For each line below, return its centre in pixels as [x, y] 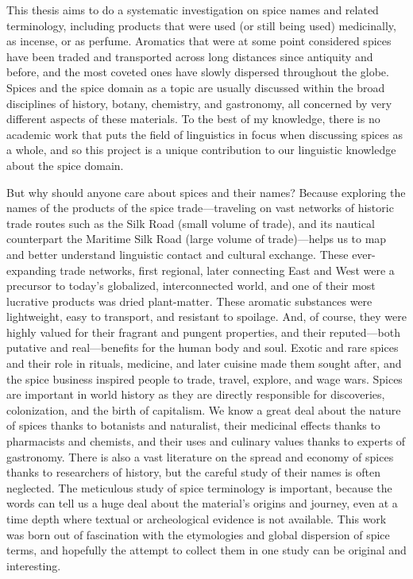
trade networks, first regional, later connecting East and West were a [227, 270]
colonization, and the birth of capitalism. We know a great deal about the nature [204, 409]
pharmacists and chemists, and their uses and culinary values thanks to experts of [206, 441]
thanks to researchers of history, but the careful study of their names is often [193, 472]
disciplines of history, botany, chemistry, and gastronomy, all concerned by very [199, 103]
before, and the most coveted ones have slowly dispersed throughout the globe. [198, 72]
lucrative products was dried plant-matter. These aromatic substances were [189, 301]
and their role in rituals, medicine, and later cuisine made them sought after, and [204, 363]
